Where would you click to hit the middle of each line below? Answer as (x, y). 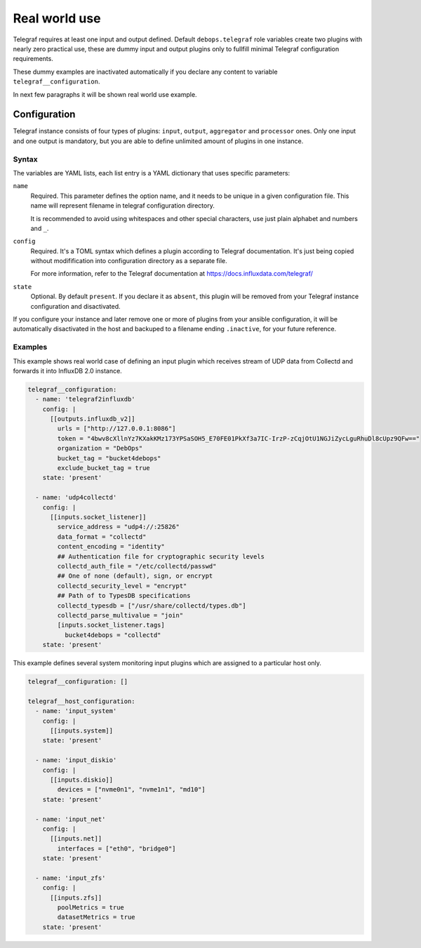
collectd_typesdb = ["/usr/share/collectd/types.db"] (152, 606)
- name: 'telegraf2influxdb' (86, 399)
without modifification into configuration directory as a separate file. (129, 261)
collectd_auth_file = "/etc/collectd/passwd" (137, 566)
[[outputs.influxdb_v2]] (93, 419)
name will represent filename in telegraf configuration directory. (123, 206)
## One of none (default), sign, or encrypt (135, 576)
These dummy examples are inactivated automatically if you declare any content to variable (145, 72)
